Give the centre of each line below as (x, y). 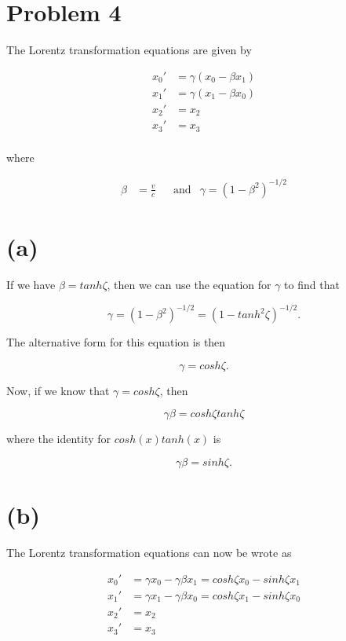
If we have (31, 285)
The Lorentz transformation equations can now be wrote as (149, 553)
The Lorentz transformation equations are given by (129, 50)
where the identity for (59, 439)
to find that (312, 285)
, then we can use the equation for (189, 285)
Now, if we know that (58, 390)
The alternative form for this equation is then (116, 342)
